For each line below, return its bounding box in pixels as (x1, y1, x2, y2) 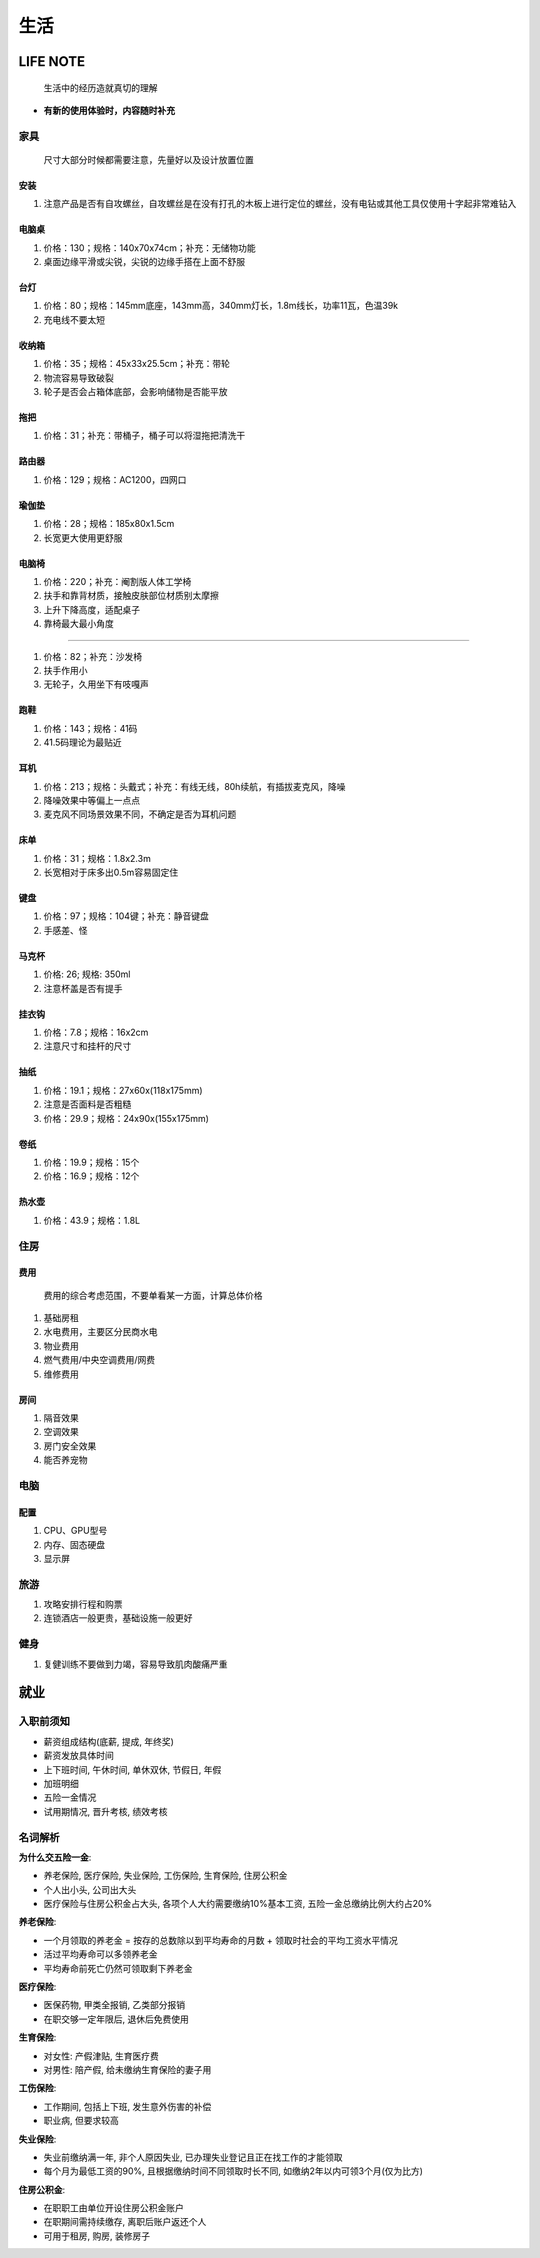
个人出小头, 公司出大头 (43, 1883, 137, 1895)
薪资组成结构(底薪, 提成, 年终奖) (43, 1735, 175, 1747)
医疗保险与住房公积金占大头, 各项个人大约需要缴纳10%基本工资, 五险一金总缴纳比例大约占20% (43, 1898, 433, 1910)
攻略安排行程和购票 (43, 1598, 123, 1610)
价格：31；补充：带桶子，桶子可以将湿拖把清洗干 (43, 430, 246, 442)
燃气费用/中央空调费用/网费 (43, 1354, 156, 1366)
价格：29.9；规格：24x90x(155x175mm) (43, 1112, 210, 1124)
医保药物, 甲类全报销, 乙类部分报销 (43, 1999, 185, 2011)
